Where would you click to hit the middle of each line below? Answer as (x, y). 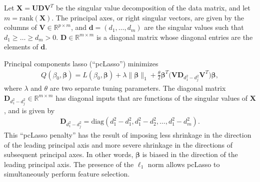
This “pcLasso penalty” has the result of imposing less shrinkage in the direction (128, 135)
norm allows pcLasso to (184, 164)
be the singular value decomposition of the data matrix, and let (153, 7)
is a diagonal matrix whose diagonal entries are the (174, 37)
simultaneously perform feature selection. (67, 174)
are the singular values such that (194, 27)
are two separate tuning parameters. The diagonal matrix (138, 88)
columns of (20, 27)
